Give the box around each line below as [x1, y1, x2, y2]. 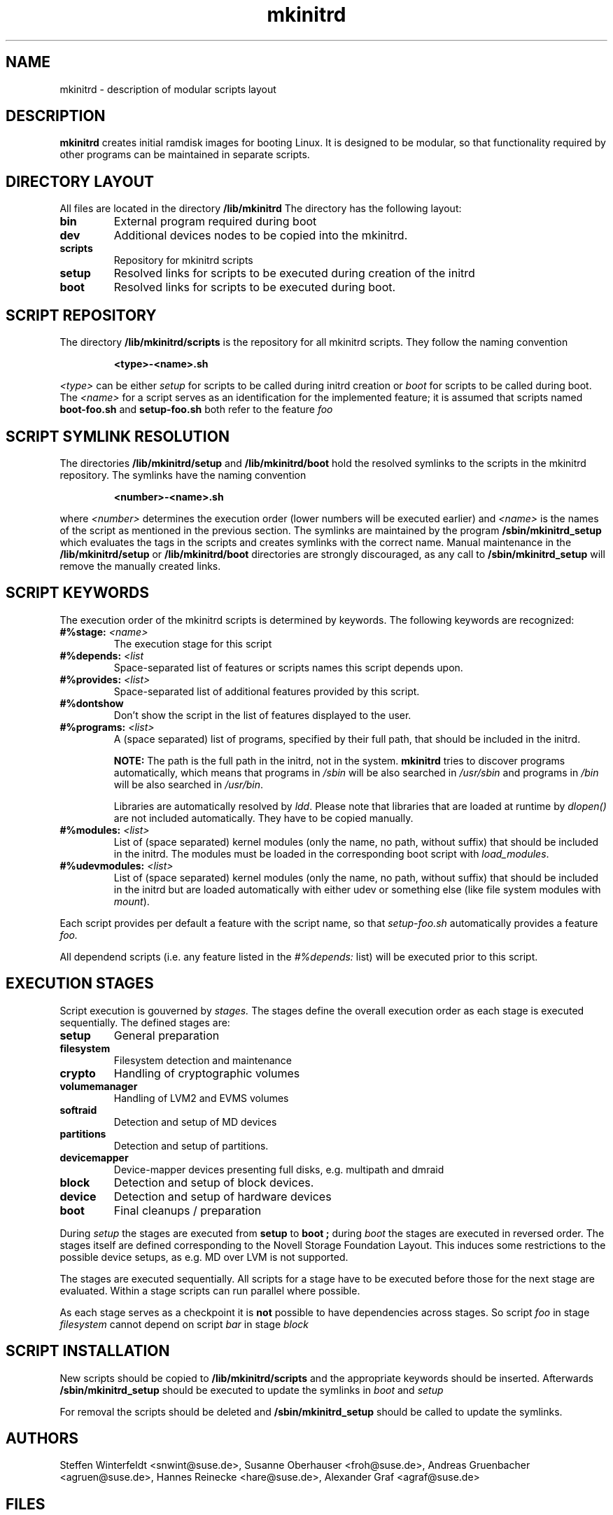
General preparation [113, 1028, 220, 1042]
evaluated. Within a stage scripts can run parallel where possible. [59, 1284, 360, 1297]
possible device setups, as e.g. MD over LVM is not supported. [59, 1250, 348, 1263]
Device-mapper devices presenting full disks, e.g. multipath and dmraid [113, 1163, 444, 1175]
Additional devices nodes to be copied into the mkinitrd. [113, 228, 408, 243]
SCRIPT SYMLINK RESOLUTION [6, 427, 230, 445]
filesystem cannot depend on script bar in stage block [59, 1318, 309, 1330]
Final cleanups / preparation [113, 1203, 262, 1217]
